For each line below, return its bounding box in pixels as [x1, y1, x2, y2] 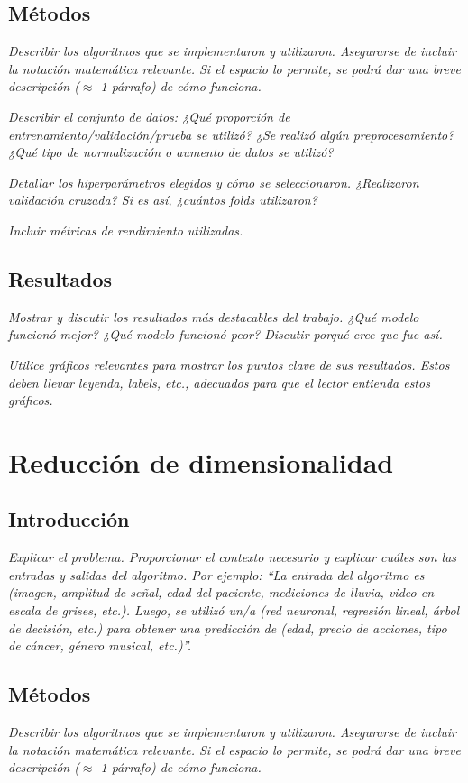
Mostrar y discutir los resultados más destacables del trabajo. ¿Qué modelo [8, 307, 419, 326]
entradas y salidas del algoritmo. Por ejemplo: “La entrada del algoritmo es [8, 565, 425, 584]
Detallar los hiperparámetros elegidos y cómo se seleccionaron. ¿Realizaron [8, 172, 419, 191]
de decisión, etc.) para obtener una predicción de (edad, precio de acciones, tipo [8, 618, 447, 637]
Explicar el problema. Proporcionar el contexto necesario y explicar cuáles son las [8, 548, 457, 567]
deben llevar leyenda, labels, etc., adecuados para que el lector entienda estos [8, 373, 430, 391]
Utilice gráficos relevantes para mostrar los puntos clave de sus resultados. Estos [8, 355, 450, 373]
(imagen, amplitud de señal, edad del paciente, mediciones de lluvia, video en [8, 583, 435, 602]
